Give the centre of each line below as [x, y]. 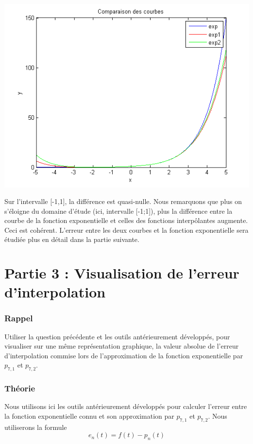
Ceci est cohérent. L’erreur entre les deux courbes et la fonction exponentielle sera [126, 230]
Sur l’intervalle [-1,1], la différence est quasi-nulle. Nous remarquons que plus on [123, 201]
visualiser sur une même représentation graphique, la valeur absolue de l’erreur [122, 346]
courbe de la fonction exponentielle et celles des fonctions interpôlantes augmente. [126, 220]
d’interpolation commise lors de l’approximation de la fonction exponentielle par [124, 355]
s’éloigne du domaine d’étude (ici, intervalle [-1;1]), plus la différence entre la [118, 211]
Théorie [20, 388]
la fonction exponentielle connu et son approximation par [89, 416]
